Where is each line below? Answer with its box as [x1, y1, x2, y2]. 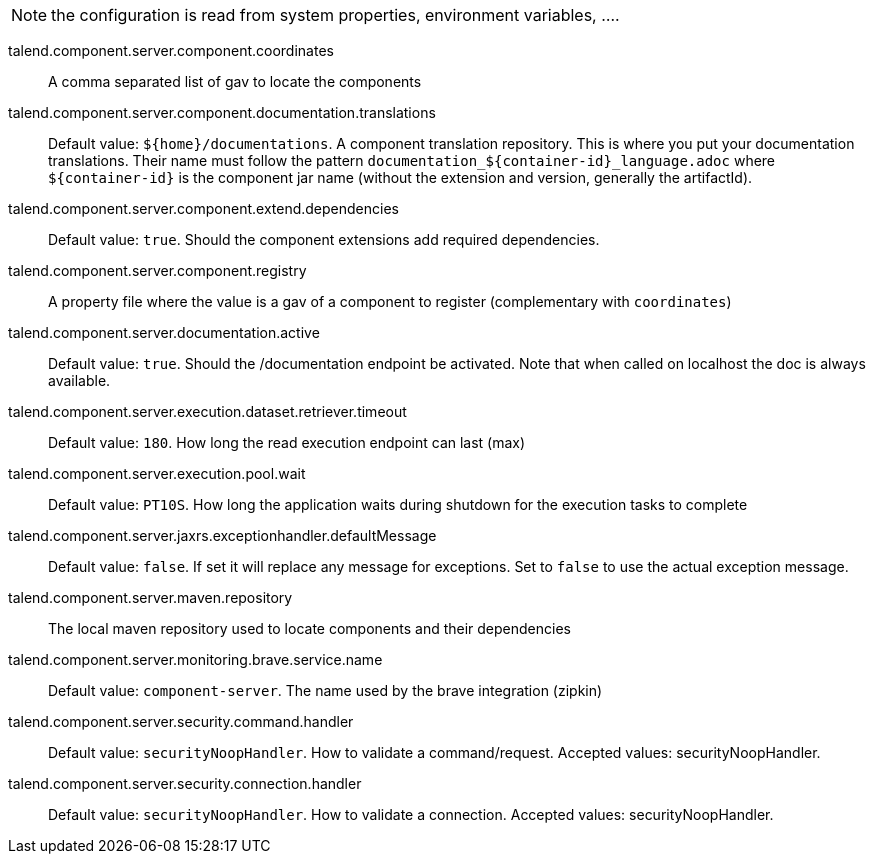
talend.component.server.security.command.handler [8, 713, 354, 730]
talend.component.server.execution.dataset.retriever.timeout [8, 403, 407, 420]
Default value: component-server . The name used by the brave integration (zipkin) [48, 682, 603, 699]
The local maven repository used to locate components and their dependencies [48, 620, 571, 637]
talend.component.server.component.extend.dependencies [8, 200, 399, 217]
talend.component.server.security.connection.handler [8, 775, 362, 792]
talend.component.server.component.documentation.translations [8, 104, 436, 121]
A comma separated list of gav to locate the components [48, 73, 422, 90]
